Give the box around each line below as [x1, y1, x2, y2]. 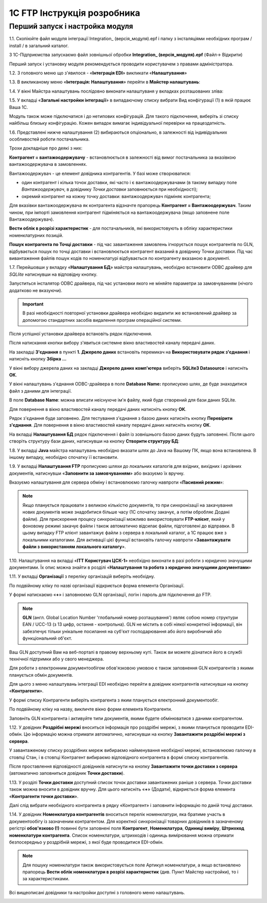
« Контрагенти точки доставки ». [9, 793, 79, 799]
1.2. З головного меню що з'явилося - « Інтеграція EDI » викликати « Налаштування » [9, 70, 187, 76]
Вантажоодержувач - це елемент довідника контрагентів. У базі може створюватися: [9, 170, 191, 176]
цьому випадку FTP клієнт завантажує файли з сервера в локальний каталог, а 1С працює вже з [22, 530, 227, 536]
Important [22, 301, 44, 307]
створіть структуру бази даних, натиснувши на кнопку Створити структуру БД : [9, 438, 180, 444]
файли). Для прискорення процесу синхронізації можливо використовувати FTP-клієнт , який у [22, 516, 225, 522]
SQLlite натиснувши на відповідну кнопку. [9, 271, 98, 277]
